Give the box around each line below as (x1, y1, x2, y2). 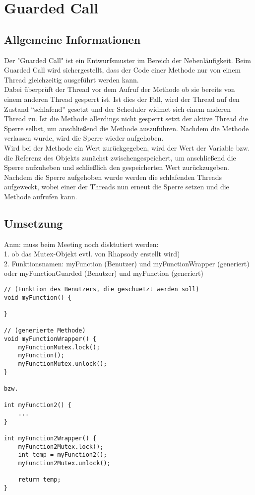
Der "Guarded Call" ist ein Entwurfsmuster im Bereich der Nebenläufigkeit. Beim (4, 55, 251, 65)
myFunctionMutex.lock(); (18, 343, 100, 351)
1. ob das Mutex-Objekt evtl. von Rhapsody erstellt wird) (4, 248, 180, 259)
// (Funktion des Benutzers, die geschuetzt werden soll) (4, 286, 199, 293)
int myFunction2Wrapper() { (4, 434, 97, 442)
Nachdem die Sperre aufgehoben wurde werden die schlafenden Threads (4, 171, 222, 182)
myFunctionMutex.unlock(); (18, 360, 107, 367)
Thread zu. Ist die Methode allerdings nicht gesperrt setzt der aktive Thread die (4, 113, 248, 124)
